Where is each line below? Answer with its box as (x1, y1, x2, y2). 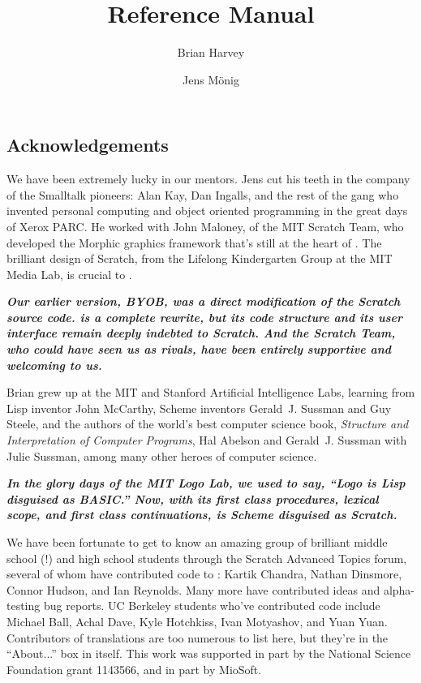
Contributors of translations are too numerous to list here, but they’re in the (6, 629, 389, 646)
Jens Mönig (183, 71, 239, 88)
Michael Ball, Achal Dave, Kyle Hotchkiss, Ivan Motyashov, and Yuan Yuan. (6, 612, 388, 629)
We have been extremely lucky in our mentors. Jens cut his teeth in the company (6, 170, 410, 187)
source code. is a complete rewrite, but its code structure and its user (6, 308, 402, 325)
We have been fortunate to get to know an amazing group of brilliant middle (6, 534, 388, 550)
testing (6, 597, 41, 614)
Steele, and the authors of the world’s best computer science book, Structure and (6, 415, 409, 432)
